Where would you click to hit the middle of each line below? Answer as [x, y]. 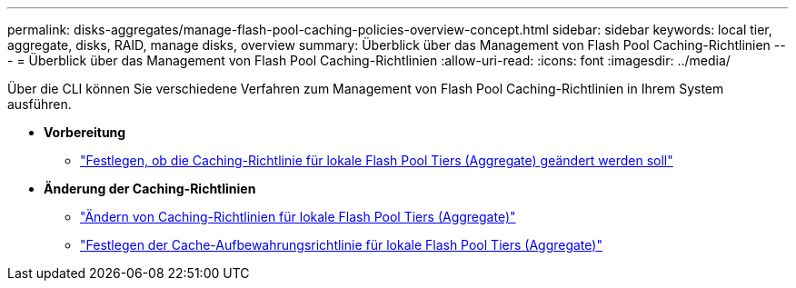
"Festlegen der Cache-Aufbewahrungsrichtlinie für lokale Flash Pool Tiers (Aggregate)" [341, 245]
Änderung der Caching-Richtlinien [150, 189]
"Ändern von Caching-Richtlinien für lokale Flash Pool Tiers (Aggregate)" [298, 217]
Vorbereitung [85, 132]
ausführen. [40, 104]
